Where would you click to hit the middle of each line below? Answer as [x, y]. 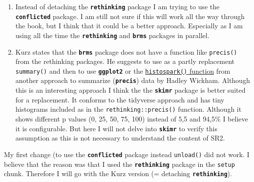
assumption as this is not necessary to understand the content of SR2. [120, 138]
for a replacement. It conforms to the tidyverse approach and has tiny [120, 99]
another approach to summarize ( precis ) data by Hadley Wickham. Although [133, 80]
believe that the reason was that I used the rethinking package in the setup [119, 164]
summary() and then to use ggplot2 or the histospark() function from [123, 71]
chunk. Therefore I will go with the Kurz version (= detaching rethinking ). [118, 173]
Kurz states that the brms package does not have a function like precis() [126, 51]
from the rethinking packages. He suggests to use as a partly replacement [125, 61]
